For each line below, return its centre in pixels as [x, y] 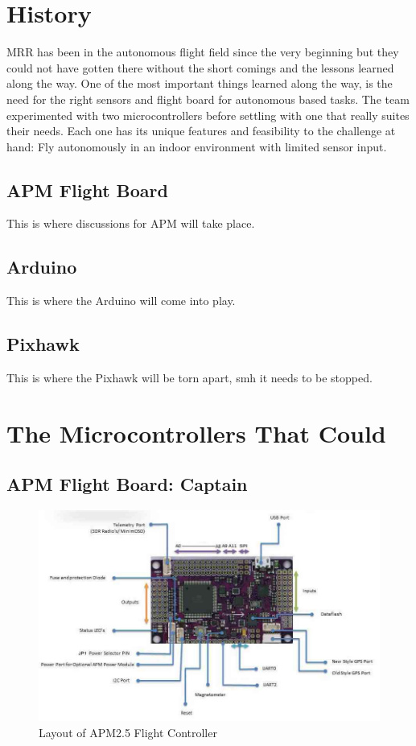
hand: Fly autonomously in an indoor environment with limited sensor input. [197, 146]
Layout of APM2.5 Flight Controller [128, 732]
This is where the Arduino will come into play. [121, 301]
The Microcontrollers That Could [196, 433]
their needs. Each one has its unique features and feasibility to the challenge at [201, 131]
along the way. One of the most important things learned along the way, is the [200, 83]
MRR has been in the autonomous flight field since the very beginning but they [203, 52]
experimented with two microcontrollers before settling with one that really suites [208, 115]
